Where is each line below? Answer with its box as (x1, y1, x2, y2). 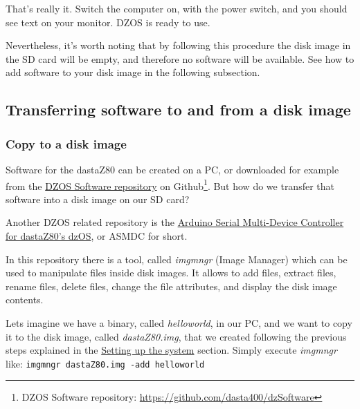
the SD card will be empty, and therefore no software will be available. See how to (6, 51, 354, 66)
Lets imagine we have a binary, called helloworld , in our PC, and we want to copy (6, 315, 352, 330)
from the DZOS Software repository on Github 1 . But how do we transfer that (6, 176, 334, 193)
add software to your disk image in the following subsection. (6, 65, 260, 79)
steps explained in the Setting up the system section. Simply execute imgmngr (6, 343, 337, 357)
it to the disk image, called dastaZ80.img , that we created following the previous (6, 329, 347, 343)
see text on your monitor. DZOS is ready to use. (6, 15, 210, 29)
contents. (6, 292, 44, 307)
